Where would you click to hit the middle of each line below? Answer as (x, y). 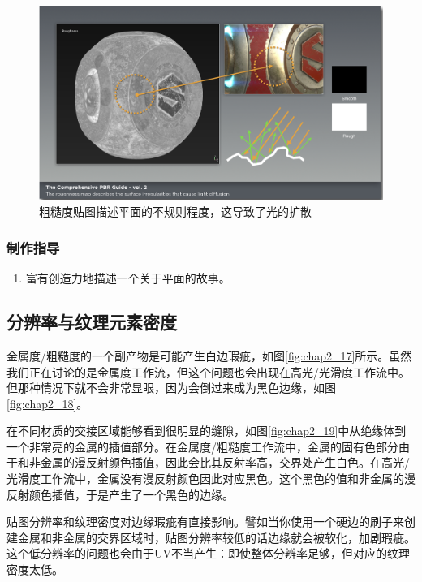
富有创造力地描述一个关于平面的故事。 (128, 278)
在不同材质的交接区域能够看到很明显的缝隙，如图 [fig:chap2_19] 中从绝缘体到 (207, 431)
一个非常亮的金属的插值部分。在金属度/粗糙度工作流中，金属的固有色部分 (202, 446)
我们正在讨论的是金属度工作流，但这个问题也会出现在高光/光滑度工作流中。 (208, 371)
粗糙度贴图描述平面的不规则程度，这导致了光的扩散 (175, 211)
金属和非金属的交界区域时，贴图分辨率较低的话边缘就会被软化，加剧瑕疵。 (216, 537)
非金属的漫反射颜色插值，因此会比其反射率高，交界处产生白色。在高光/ (219, 462)
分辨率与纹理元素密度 (92, 322)
